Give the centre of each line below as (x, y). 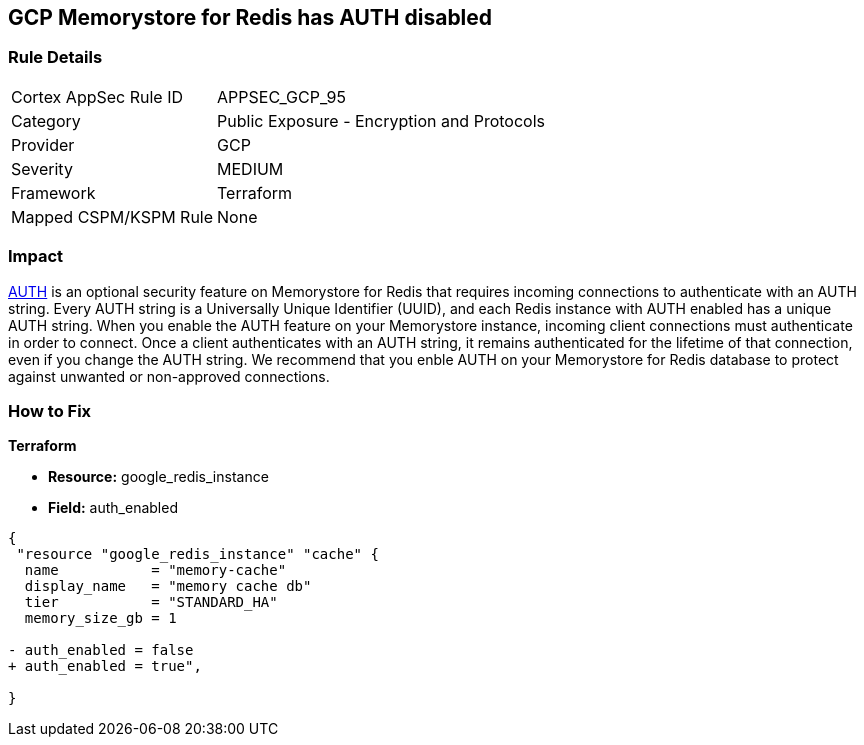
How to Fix (50, 410)
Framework (53, 192)
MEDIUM (250, 168)
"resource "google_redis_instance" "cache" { (197, 554)
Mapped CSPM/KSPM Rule (112, 216)
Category (46, 120)
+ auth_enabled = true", (105, 666)
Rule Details (55, 57)
